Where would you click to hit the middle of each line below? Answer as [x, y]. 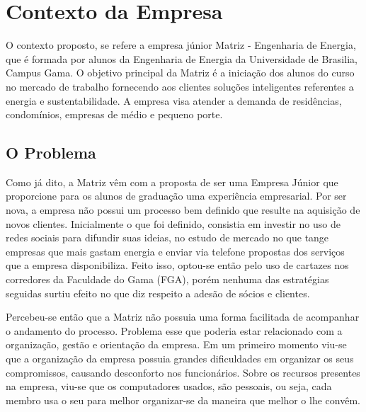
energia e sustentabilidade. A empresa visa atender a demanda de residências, [174, 100]
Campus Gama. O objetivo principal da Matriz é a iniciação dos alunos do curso [180, 73]
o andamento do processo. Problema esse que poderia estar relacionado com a [174, 330]
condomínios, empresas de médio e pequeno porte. [114, 114]
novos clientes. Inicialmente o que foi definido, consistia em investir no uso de [173, 223]
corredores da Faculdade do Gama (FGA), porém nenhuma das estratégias [167, 279]
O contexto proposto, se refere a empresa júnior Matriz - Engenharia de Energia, [181, 45]
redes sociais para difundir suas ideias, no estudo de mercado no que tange [167, 238]
